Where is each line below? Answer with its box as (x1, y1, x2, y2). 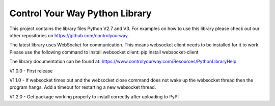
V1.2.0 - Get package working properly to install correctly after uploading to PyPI (9, 93, 179, 99)
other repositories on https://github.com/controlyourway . (9, 32, 129, 38)
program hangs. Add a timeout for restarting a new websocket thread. (9, 84, 156, 90)
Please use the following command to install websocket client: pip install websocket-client (9, 49, 199, 55)
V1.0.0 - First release (9, 68, 53, 74)
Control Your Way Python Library (9, 8, 152, 19)
